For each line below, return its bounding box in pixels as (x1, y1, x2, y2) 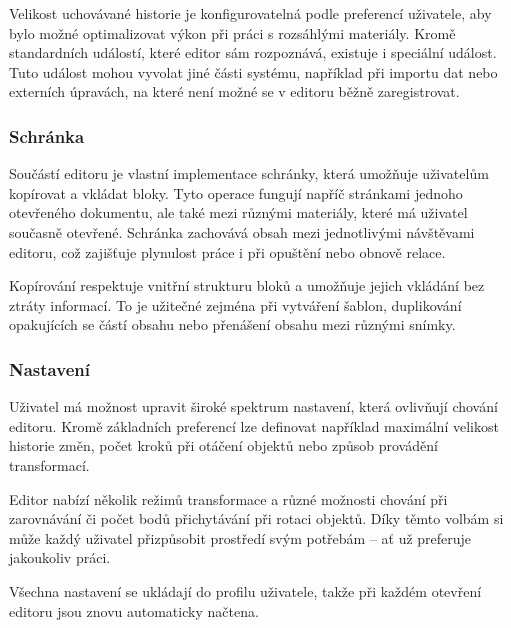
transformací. (9, 454, 90, 475)
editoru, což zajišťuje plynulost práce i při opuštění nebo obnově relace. (9, 241, 446, 262)
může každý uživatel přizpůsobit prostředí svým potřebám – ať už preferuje (9, 527, 472, 548)
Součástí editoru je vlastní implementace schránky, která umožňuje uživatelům (9, 163, 489, 184)
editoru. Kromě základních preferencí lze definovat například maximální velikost (9, 415, 499, 436)
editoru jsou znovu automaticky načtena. (9, 600, 259, 621)
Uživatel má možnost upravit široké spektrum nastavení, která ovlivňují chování (9, 396, 498, 417)
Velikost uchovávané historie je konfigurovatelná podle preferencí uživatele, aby (9, 3, 492, 23)
